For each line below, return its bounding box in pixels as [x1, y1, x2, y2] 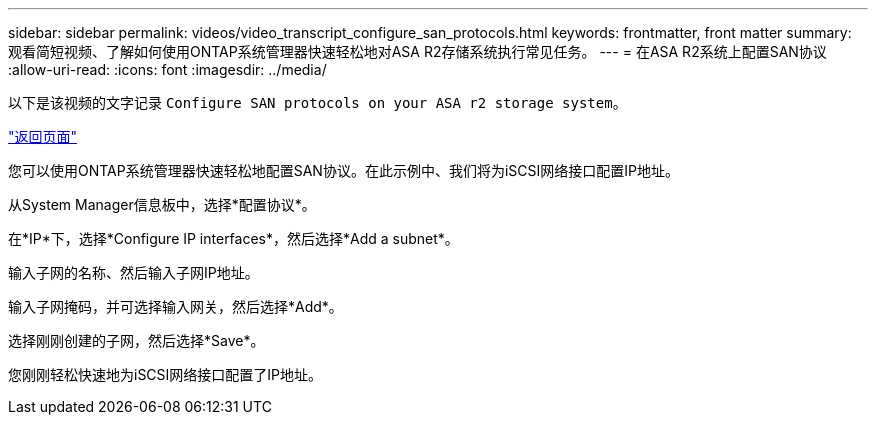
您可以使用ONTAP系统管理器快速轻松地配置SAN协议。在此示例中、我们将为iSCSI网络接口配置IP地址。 [8, 162, 679, 179]
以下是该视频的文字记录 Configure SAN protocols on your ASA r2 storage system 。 [8, 94, 627, 111]
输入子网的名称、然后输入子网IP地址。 [8, 264, 259, 281]
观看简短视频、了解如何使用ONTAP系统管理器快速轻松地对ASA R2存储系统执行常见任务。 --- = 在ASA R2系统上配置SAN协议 [8, 43, 827, 60]
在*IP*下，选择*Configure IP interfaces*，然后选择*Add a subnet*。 [8, 230, 459, 247]
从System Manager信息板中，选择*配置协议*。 [8, 196, 316, 213]
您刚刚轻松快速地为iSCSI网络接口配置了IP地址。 [8, 366, 323, 383]
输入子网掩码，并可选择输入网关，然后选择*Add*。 [8, 298, 343, 315]
